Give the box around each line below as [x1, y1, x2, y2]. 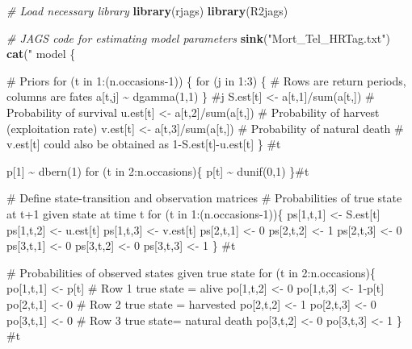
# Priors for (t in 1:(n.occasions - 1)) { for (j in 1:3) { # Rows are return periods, [6, 72, 406, 89]
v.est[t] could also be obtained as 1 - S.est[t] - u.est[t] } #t [6, 135, 281, 152]
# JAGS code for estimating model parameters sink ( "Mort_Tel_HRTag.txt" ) [6, 29, 390, 46]
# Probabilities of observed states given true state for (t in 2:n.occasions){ [6, 264, 376, 280]
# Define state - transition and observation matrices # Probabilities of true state [6, 189, 402, 206]
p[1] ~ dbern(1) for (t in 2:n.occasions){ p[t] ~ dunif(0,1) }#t [6, 162, 309, 179]
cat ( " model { [6, 45, 76, 62]
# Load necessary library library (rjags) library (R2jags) [6, 2, 288, 19]
